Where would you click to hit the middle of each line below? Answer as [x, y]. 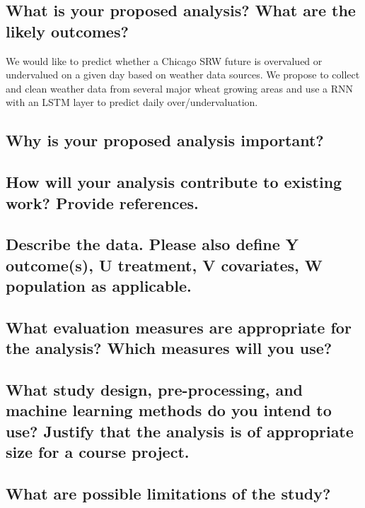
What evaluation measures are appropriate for [179, 327]
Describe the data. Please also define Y [152, 244]
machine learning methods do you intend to [169, 410]
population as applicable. [99, 286]
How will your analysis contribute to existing [174, 182]
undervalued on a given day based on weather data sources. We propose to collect [183, 75]
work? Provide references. [102, 202]
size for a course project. [98, 452]
